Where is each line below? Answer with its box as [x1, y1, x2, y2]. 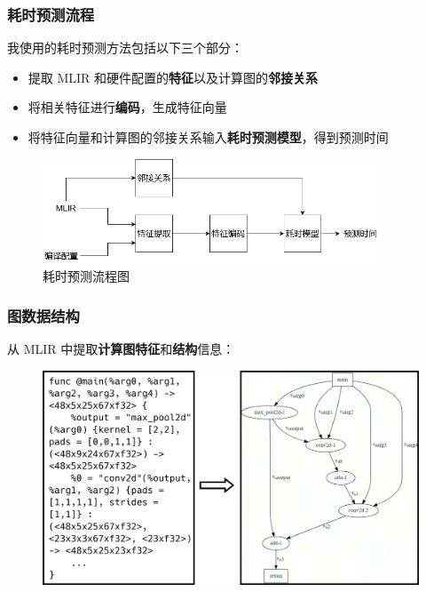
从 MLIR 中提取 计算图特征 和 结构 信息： [7, 339, 235, 357]
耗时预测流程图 [43, 267, 130, 285]
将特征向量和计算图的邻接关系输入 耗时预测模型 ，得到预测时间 [28, 128, 389, 146]
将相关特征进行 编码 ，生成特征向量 [28, 98, 227, 116]
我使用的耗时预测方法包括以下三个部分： [7, 38, 243, 57]
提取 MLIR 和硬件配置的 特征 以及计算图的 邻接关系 [28, 68, 319, 86]
